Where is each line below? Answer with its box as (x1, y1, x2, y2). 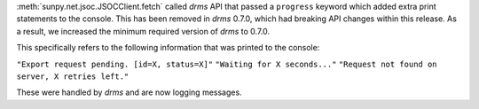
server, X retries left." (16, 71, 130, 82)
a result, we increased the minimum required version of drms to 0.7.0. (16, 26, 271, 36)
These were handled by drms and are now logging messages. (16, 87, 243, 97)
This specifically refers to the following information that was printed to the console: (16, 43, 320, 53)
